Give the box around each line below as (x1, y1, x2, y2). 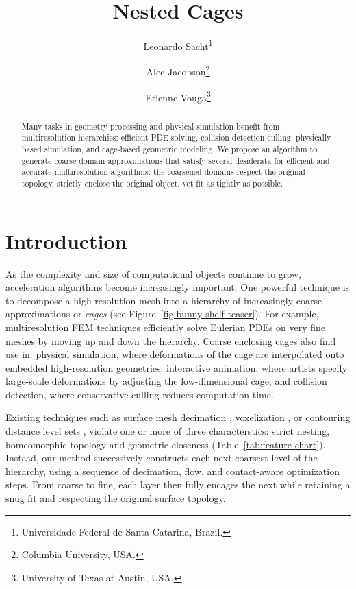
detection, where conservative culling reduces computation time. (5, 387, 274, 401)
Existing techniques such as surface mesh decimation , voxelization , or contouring (5, 410, 351, 424)
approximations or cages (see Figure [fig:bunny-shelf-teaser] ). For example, (5, 306, 319, 321)
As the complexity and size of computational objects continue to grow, (5, 266, 301, 280)
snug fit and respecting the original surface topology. (5, 491, 226, 505)
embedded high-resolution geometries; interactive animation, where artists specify (5, 360, 348, 374)
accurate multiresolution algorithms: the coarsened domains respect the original (21, 166, 305, 178)
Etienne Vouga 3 (145, 88, 211, 104)
